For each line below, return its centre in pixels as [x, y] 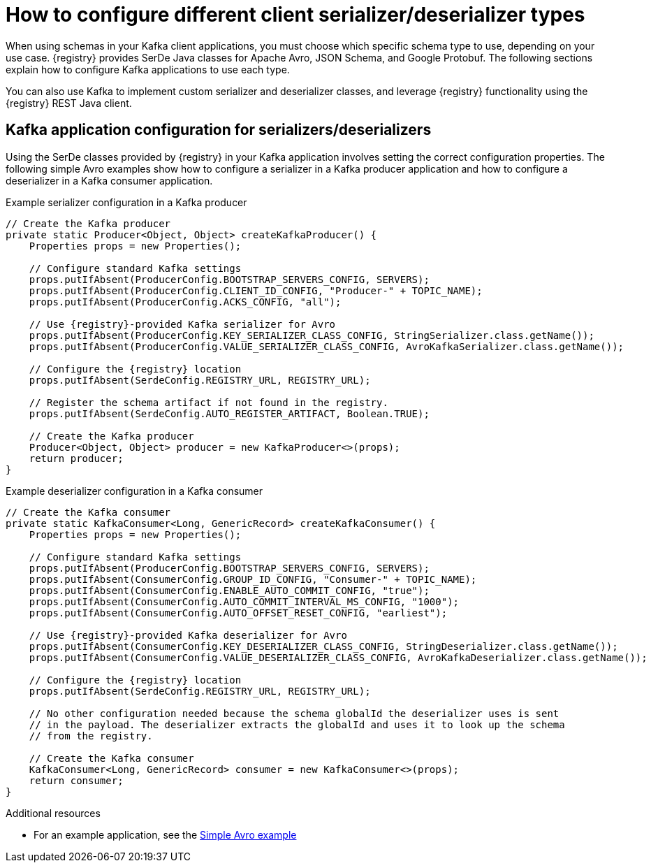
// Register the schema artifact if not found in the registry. [209, 402]
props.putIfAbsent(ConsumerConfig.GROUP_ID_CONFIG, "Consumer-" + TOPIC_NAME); [253, 579]
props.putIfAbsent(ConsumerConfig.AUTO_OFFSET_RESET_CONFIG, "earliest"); [238, 613]
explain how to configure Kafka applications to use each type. [148, 69]
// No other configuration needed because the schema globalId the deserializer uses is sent [294, 713]
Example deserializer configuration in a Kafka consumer [134, 491]
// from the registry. [91, 736]
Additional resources [53, 813]
